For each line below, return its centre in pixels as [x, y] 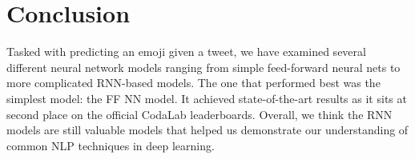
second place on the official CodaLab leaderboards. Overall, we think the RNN [199, 114]
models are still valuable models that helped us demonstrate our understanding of [207, 130]
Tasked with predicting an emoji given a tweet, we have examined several [186, 52]
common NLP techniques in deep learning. [111, 145]
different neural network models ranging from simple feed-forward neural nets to [203, 67]
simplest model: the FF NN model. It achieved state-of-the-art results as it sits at [207, 98]
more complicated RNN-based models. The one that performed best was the [193, 83]
